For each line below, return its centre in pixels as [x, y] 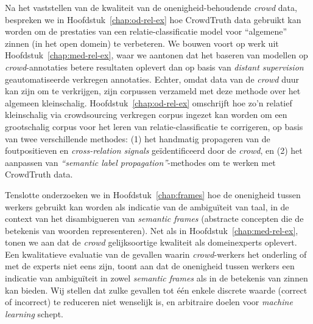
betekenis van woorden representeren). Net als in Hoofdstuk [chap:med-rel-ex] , [152, 230]
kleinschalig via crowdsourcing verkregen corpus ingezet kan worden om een [146, 115]
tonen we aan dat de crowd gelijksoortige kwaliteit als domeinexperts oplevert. [151, 242]
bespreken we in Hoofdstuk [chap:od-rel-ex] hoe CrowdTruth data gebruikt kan [153, 19]
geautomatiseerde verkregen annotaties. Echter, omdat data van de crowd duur [152, 79]
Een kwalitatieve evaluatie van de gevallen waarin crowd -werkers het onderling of [156, 254]
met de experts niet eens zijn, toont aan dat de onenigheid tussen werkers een [150, 266]
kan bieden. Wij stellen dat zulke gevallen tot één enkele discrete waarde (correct [156, 290]
